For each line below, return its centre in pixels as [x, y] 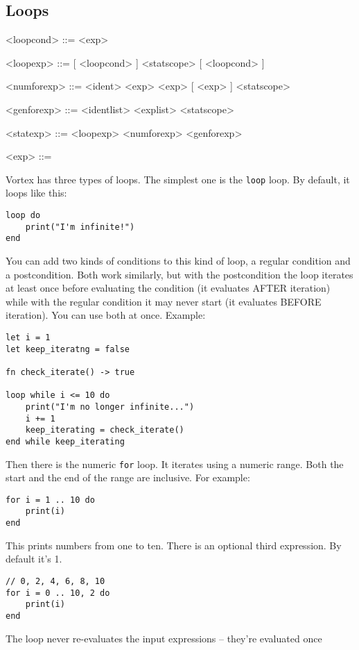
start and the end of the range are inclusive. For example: [128, 477]
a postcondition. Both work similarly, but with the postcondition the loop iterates [179, 274]
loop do [23, 216]
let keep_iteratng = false [68, 349]
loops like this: [36, 193]
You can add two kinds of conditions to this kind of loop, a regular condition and [178, 260]
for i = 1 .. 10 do [50, 500]
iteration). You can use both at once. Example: [106, 315]
